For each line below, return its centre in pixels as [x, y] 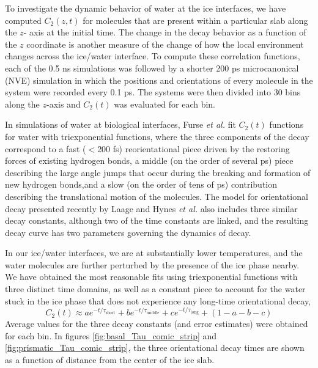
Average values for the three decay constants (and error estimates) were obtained [157, 324]
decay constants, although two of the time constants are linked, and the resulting [157, 220]
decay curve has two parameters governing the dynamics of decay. [128, 232]
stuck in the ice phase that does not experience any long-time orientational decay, [158, 300]
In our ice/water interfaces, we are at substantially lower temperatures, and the [154, 253]
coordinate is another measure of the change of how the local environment [165, 44]
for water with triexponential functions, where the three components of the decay [157, 136]
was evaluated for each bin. [165, 104]
